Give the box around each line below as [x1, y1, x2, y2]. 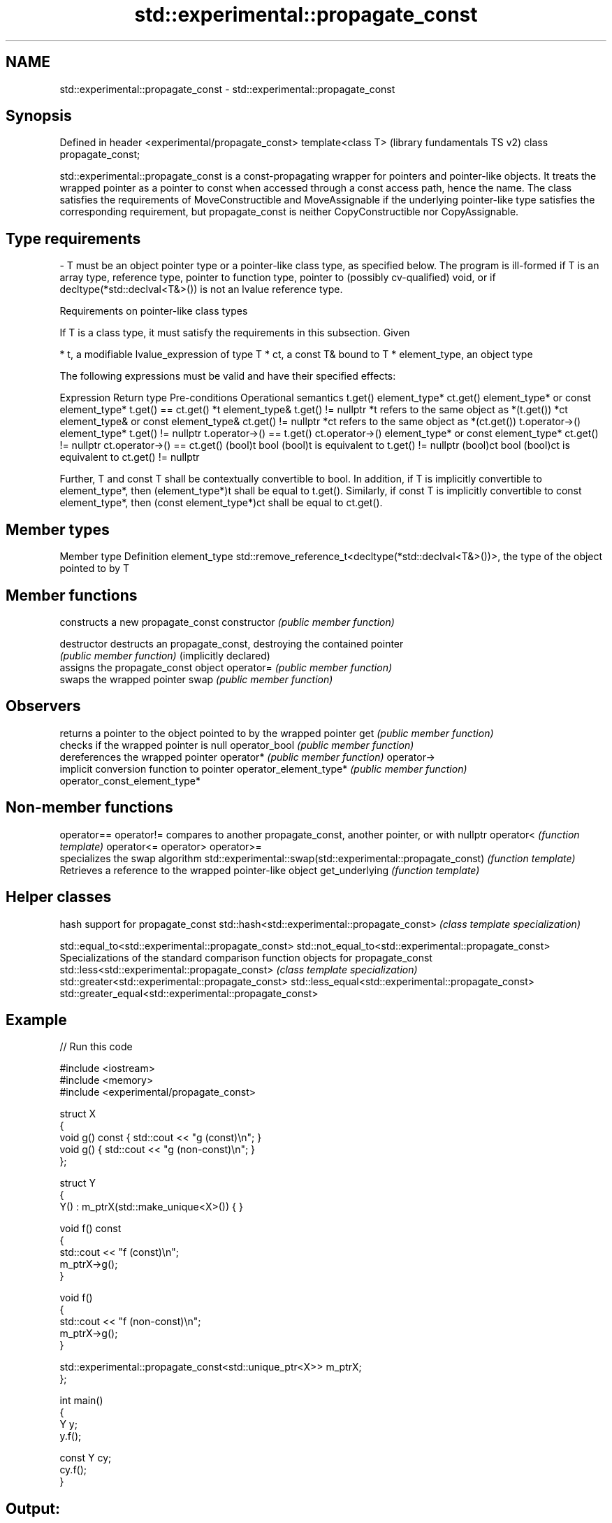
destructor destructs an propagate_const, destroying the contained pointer [59, 637, 404, 650]
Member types [6, 520, 110, 538]
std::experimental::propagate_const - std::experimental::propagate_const [59, 83, 395, 95]
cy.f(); [59, 1464, 87, 1476]
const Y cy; [59, 1452, 112, 1464]
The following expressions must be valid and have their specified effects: [59, 370, 396, 382]
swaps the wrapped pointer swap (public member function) [59, 673, 333, 685]
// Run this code [59, 1041, 133, 1053]
